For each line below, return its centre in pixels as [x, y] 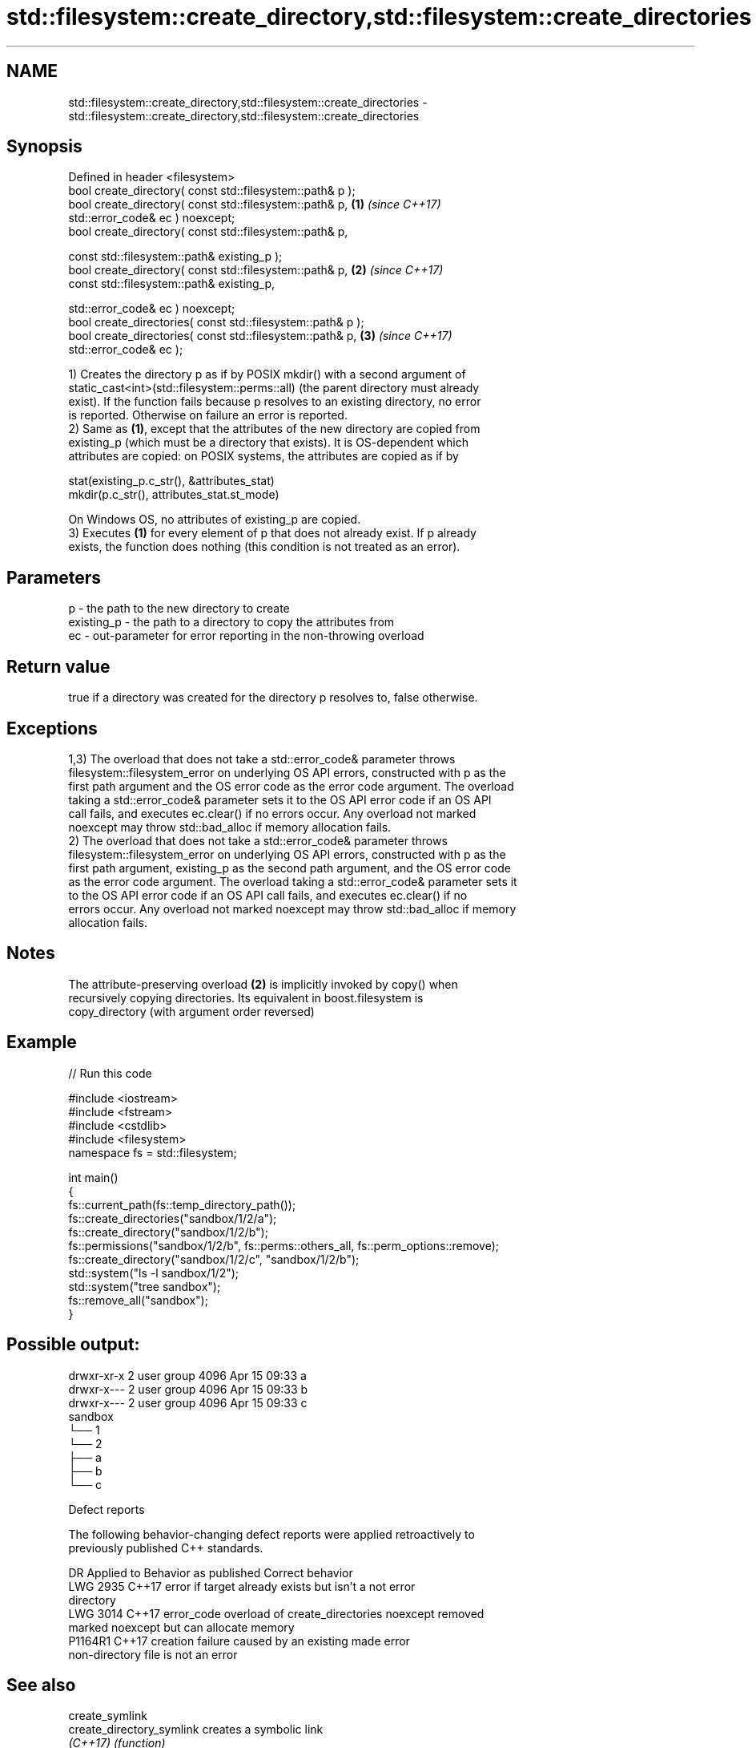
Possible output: [73, 1345]
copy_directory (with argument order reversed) [191, 1011]
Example [42, 1042]
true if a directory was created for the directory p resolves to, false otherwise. [273, 698]
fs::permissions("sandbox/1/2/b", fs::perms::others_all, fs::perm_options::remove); [284, 1245]
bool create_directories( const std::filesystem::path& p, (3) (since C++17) [260, 336]
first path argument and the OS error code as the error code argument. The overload [291, 786]
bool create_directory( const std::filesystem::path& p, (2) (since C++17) [256, 270]
